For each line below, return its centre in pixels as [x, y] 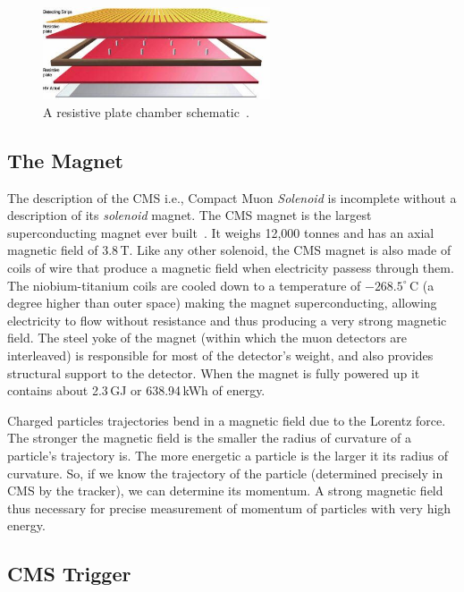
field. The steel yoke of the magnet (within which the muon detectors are [207, 338]
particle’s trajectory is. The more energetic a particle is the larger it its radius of [228, 455]
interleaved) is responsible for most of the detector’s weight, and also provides [220, 355]
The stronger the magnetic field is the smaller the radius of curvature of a [210, 438]
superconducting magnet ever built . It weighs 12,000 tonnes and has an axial [221, 232]
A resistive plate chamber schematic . [146, 111]
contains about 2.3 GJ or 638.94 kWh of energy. [136, 390]
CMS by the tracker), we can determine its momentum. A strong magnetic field [225, 491]
